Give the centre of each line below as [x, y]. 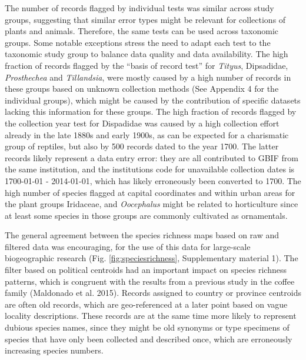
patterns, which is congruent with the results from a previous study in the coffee [150, 281]
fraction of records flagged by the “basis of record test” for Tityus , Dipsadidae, [147, 65]
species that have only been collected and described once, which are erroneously [149, 339]
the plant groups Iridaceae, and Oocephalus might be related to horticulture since [152, 204]
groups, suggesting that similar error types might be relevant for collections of [145, 19]
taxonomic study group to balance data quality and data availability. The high [147, 54]
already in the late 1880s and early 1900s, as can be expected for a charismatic [147, 134]
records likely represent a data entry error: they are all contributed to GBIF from [152, 157]
